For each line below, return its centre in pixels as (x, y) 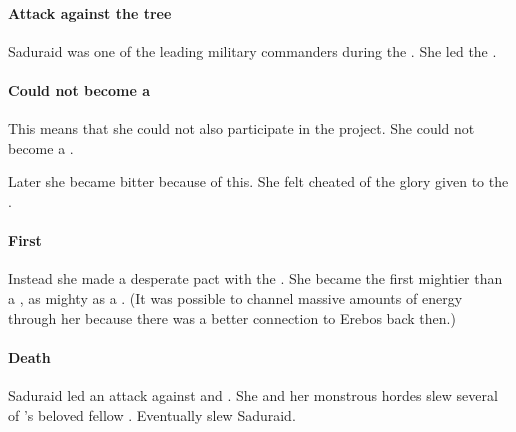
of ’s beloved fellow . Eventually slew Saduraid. (152, 414)
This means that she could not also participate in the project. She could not (241, 128)
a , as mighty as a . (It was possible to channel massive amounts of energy (235, 297)
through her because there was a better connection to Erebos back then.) (232, 317)
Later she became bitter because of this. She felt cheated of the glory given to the (258, 181)
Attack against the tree (90, 12)
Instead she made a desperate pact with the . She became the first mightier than (255, 278)
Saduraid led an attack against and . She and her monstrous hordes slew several (253, 394)
